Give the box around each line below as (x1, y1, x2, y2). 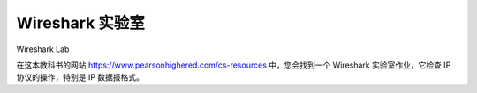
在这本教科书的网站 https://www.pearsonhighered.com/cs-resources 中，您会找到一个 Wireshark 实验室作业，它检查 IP (16, 60, 451, 70)
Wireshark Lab (16, 44, 70, 54)
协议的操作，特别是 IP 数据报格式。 (16, 72, 145, 82)
